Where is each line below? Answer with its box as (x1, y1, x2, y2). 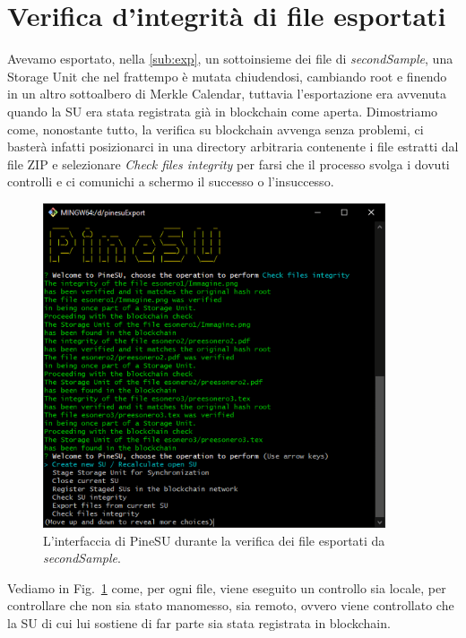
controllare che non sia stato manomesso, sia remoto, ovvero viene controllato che (7, 596, 454, 615)
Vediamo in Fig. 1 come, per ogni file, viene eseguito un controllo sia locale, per (7, 578, 446, 597)
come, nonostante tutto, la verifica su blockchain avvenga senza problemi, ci (7, 119, 424, 138)
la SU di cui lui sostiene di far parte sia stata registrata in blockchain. (7, 614, 391, 633)
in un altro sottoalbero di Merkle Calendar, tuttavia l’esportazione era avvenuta (7, 84, 447, 103)
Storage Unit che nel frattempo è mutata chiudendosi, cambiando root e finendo (7, 66, 447, 85)
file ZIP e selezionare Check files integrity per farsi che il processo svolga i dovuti (7, 154, 450, 173)
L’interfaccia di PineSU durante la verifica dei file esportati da (43, 530, 385, 549)
